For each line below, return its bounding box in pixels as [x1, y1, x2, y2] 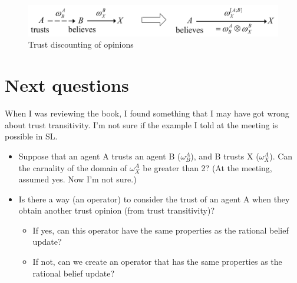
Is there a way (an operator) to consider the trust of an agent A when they [18, 192, 290, 205]
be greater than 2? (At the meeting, [143, 161, 272, 174]
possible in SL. [5, 130, 58, 142]
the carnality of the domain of [18, 161, 127, 174]
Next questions [5, 73, 129, 97]
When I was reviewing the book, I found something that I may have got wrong [5, 107, 289, 119]
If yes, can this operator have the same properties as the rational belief [32, 224, 289, 236]
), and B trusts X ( [190, 149, 259, 162]
